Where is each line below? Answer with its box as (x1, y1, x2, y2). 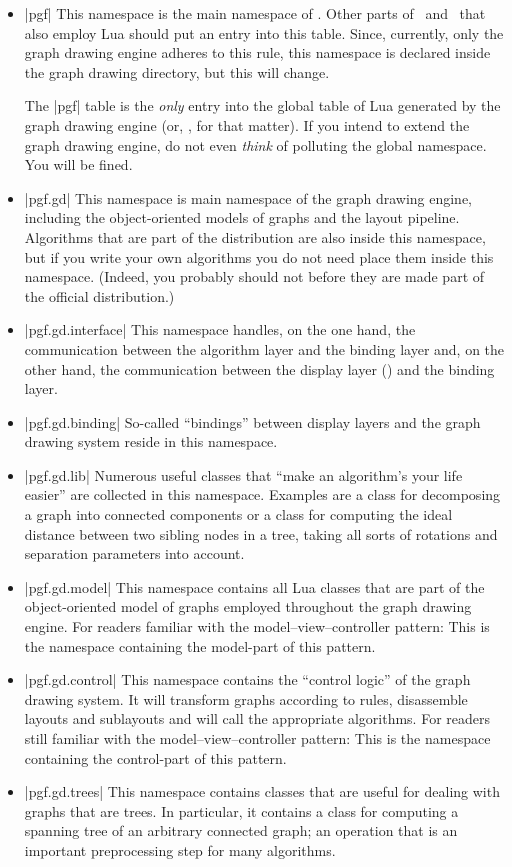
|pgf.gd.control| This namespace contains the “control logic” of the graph (24, 669, 471, 690)
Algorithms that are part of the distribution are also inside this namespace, (24, 226, 486, 247)
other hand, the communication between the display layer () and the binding (24, 358, 495, 379)
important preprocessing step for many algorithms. (24, 839, 336, 860)
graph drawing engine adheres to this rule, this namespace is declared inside (24, 42, 491, 63)
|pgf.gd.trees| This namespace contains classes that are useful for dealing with (24, 781, 500, 802)
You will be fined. (24, 154, 133, 175)
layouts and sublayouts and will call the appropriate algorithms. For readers (24, 708, 490, 729)
